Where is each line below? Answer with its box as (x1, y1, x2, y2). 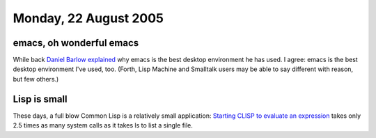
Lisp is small (13, 93, 68, 105)
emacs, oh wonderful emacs (13, 37, 139, 49)
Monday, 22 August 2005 (13, 10, 164, 26)
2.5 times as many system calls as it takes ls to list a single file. (13, 121, 193, 130)
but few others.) (13, 75, 59, 83)
